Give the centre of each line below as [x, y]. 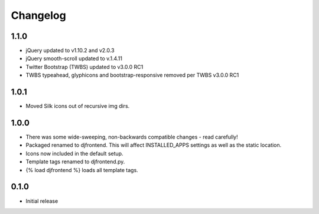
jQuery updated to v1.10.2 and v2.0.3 [70, 51]
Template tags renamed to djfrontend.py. [75, 162]
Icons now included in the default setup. [74, 153]
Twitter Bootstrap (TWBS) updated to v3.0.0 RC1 [84, 67]
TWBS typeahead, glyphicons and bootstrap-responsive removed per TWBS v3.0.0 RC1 [132, 75]
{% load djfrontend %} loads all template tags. [82, 170]
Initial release [42, 201]
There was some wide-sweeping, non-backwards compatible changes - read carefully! [132, 137]
